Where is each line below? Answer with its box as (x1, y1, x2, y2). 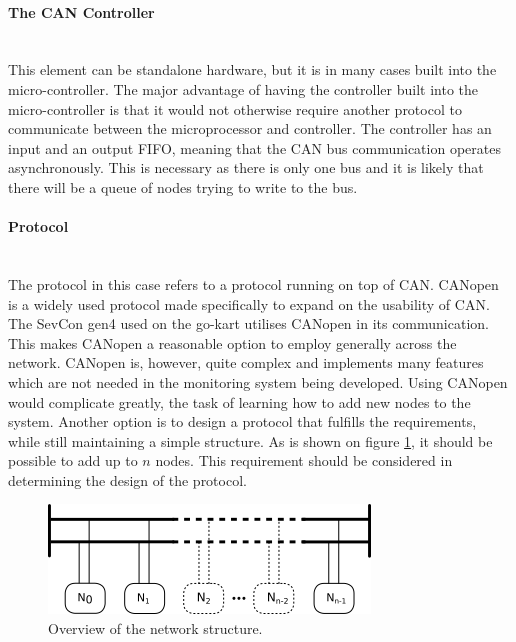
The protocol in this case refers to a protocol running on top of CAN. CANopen (8, 273, 499, 294)
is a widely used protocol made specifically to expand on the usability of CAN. (8, 293, 490, 314)
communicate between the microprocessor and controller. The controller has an (8, 118, 492, 139)
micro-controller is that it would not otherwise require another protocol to (8, 98, 462, 119)
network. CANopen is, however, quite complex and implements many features (8, 352, 484, 373)
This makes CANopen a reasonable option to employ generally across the (8, 332, 457, 353)
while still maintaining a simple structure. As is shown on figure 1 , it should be (8, 430, 493, 451)
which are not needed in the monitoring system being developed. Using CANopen (8, 371, 508, 392)
